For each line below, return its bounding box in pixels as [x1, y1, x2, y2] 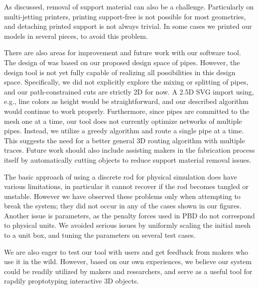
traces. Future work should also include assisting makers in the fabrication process [4, 145, 255, 155]
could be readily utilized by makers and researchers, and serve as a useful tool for [4, 266, 253, 276]
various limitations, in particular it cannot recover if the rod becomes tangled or [4, 181, 249, 192]
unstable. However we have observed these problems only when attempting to [4, 191, 241, 201]
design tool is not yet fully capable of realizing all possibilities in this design [4, 67, 236, 77]
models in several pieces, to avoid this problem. [4, 30, 148, 41]
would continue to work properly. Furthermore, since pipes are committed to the [4, 105, 250, 116]
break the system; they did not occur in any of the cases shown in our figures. [4, 200, 242, 211]
